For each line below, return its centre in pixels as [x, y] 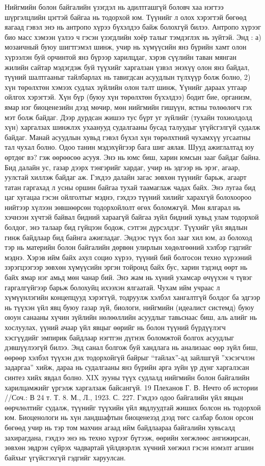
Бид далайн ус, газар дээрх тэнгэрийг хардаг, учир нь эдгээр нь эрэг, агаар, [122, 167]
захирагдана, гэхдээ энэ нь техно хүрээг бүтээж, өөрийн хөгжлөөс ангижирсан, [128, 437]
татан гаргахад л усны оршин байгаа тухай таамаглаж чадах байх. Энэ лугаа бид [130, 187]
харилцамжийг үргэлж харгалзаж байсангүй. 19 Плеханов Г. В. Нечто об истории [131, 387]
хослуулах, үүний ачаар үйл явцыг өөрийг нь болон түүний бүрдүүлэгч [115, 327]
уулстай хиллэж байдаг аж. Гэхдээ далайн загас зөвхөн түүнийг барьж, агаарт [126, 177]
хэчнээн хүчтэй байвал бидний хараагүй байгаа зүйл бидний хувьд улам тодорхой [132, 217]
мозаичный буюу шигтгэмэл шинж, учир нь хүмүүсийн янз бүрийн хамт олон [126, 47]
